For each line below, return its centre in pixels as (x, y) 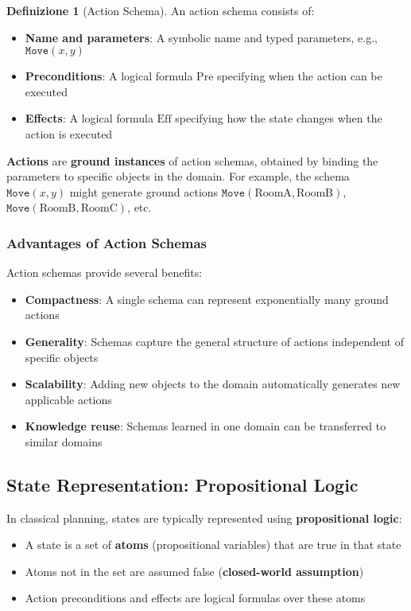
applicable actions (68, 399)
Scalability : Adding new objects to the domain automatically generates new (213, 384)
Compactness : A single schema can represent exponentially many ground (207, 299)
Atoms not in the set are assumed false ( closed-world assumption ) (194, 571)
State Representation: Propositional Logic (182, 484)
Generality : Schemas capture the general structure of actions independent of (214, 341)
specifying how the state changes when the (279, 118)
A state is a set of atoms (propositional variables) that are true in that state (213, 545)
